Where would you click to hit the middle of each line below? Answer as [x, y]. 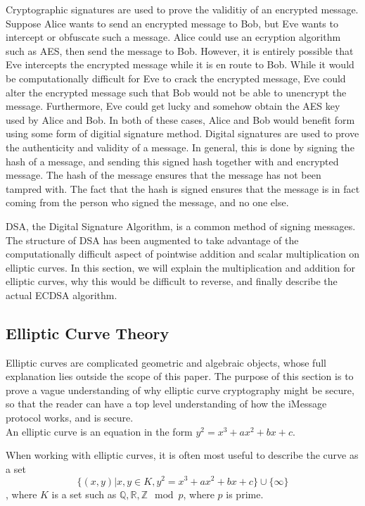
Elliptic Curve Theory [88, 333]
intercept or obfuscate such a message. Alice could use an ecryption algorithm [173, 37]
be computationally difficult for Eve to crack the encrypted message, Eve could [176, 78]
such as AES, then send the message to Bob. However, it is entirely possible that [180, 50]
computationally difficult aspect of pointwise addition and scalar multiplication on [183, 254]
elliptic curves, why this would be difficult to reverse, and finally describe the [172, 281]
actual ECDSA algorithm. [62, 295]
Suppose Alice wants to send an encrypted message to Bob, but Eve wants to [172, 23]
